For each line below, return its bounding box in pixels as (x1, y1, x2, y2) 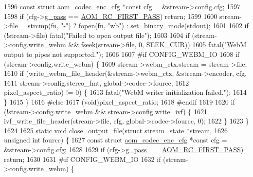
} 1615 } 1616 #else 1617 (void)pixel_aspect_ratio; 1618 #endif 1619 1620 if (4, 96, 235, 106)
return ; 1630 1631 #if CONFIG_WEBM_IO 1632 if (4, 154, 161, 164)
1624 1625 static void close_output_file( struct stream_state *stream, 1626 (4, 125, 228, 135)
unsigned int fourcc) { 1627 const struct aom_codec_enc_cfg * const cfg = (4, 135, 227, 145)
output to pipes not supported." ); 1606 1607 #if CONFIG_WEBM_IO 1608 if (4, 49, 240, 59)
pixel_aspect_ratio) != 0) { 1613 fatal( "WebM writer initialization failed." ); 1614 (4, 87, 247, 97)
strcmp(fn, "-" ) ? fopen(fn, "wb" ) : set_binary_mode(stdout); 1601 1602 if (27, 20, 249, 31)
